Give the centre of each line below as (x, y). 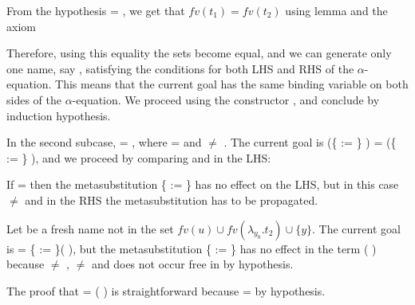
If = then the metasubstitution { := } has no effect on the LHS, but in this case (203, 184)
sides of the (34, 99)
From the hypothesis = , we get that (96, 10)
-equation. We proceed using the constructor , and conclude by (226, 99)
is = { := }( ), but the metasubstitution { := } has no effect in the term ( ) (192, 248)
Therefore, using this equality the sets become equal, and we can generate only (199, 53)
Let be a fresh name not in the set (90, 228)
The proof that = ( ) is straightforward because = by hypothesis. (166, 290)
